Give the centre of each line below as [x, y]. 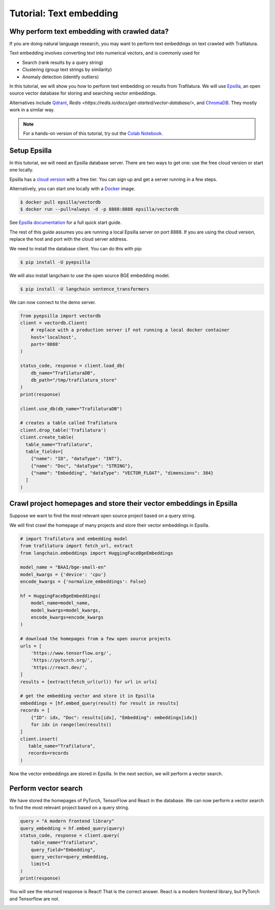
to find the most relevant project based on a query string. [69, 808]
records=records [48, 753]
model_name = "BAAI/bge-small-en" [63, 567]
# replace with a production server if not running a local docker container [130, 330]
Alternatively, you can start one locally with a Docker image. [72, 189]
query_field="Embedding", [63, 850]
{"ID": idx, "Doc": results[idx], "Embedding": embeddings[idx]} [114, 717]
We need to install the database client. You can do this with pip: [76, 248]
